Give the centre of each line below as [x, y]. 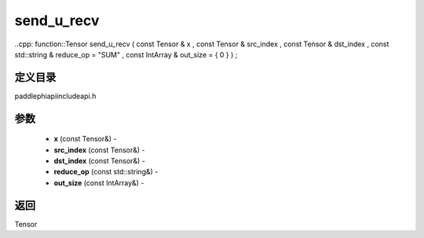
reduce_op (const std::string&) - [106, 172]
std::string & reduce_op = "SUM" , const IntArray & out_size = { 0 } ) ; [126, 54]
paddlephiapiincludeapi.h [55, 96]
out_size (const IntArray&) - [99, 183]
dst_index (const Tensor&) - [99, 161]
